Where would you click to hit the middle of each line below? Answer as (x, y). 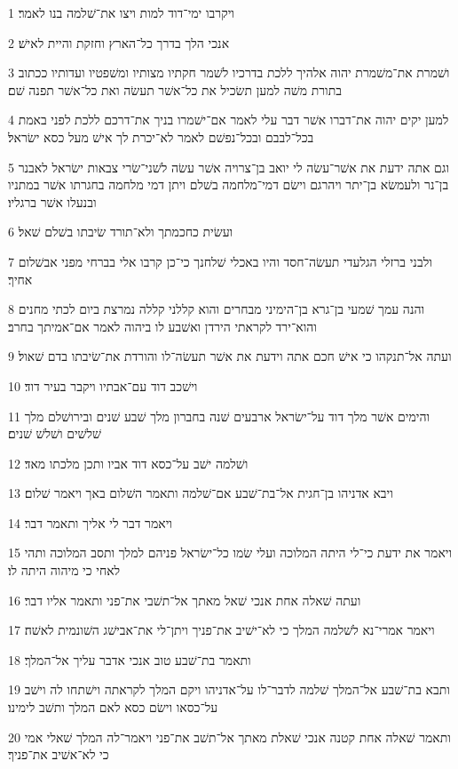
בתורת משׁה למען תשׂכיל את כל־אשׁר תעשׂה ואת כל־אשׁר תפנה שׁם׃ (175, 89)
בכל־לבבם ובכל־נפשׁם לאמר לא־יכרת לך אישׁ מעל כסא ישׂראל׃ (161, 136)
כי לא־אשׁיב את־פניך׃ (59, 754)
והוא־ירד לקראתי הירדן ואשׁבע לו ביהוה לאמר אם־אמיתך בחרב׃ (162, 326)
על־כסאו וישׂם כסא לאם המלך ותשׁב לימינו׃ (113, 707)
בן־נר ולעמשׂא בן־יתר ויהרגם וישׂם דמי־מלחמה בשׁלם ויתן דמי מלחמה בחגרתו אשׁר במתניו (229, 184)
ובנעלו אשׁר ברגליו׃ (52, 201)
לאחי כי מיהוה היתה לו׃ (64, 570)
